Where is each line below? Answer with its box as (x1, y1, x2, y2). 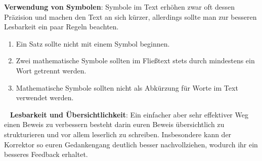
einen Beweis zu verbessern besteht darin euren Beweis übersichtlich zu (4, 119, 225, 130)
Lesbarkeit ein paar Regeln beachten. (4, 21, 119, 32)
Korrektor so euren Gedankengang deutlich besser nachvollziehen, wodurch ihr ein (4, 139, 258, 149)
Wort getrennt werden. (16, 65, 86, 75)
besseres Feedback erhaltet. (4, 149, 88, 159)
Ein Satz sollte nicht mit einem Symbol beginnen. (16, 38, 170, 49)
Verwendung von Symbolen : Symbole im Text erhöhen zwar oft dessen (4, 2, 235, 12)
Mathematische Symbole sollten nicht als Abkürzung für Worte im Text (16, 82, 238, 93)
